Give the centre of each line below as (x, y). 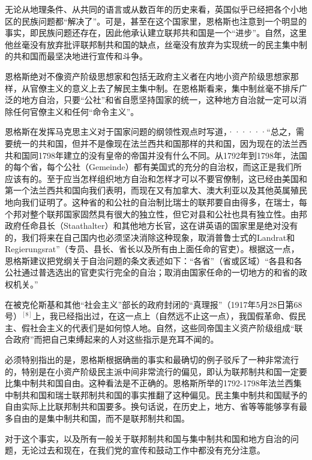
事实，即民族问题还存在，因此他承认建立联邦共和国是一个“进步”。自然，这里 (156, 33)
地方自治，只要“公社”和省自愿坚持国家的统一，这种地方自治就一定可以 (160, 100)
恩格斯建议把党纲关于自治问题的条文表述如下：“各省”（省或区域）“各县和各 (154, 260)
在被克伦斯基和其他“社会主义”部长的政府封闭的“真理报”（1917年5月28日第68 (154, 304)
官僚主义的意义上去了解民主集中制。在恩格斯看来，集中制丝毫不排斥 (164, 88)
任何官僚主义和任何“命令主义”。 (76, 111)
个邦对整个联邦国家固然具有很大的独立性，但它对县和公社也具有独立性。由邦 (156, 214)
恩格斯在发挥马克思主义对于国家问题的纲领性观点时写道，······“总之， (150, 131)
